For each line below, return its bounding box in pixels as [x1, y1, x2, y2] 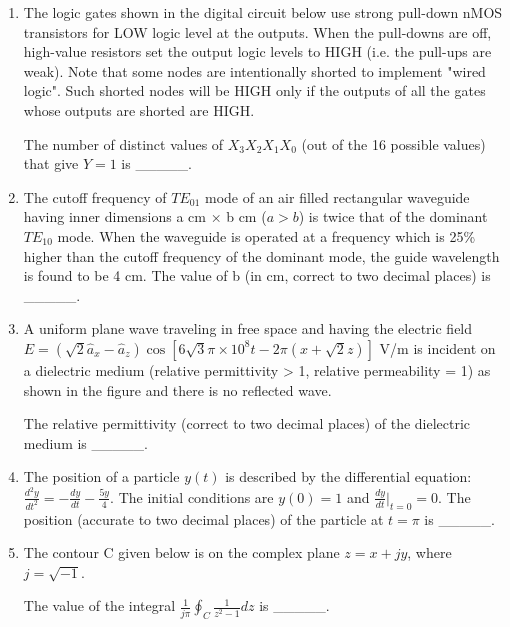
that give [23, 153, 79, 174]
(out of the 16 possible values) [301, 133, 486, 154]
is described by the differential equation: [225, 466, 472, 487]
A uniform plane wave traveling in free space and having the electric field [23, 318, 473, 339]
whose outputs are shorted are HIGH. [23, 99, 255, 120]
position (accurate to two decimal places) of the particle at [23, 508, 384, 529]
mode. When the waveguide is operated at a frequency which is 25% [57, 225, 476, 246]
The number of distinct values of [23, 133, 224, 154]
